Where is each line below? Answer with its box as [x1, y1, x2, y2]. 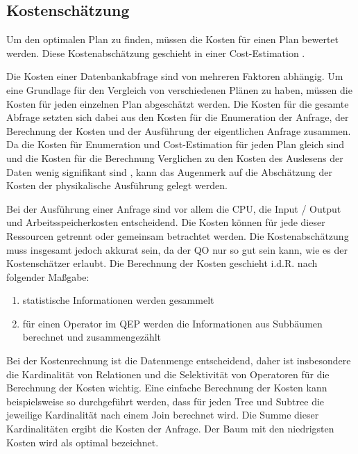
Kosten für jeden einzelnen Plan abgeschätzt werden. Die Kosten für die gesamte [6, 96, 349, 111]
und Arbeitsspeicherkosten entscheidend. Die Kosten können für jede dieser [6, 215, 325, 229]
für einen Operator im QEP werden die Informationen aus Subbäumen [22, 316, 323, 330]
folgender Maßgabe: [6, 269, 89, 284]
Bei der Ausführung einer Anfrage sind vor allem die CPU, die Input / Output [6, 201, 341, 216]
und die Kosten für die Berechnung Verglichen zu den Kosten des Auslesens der [6, 150, 343, 165]
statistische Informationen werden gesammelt [22, 293, 214, 307]
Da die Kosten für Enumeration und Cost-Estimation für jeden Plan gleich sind [6, 137, 344, 152]
